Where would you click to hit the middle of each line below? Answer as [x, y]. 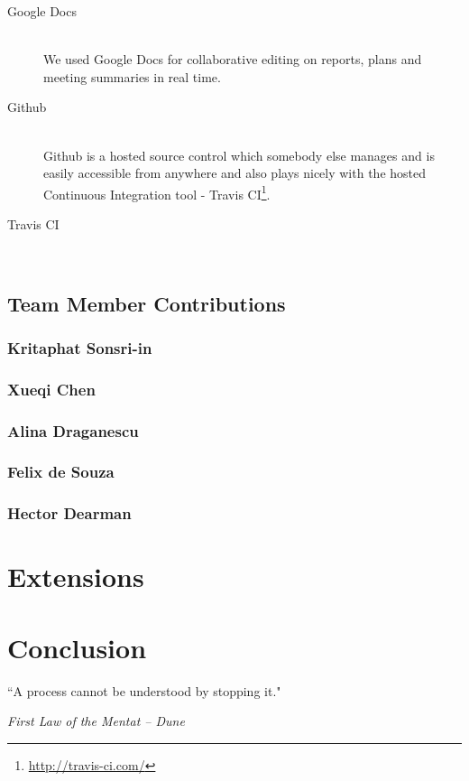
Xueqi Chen [51, 389]
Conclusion [77, 647]
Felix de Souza [61, 472]
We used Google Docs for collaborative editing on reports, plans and [233, 59]
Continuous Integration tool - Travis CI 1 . [157, 192]
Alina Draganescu [73, 430]
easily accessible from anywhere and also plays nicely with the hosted [235, 173]
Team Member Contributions [147, 303]
